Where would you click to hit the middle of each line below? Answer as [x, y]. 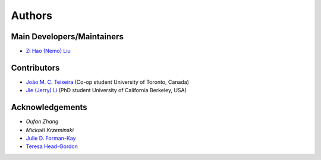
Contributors [35, 68]
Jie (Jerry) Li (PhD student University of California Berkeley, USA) [106, 90]
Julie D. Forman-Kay [51, 138]
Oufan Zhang [42, 121]
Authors [32, 15]
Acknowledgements [49, 107]
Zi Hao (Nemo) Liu [48, 51]
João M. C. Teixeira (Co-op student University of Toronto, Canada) [108, 82]
